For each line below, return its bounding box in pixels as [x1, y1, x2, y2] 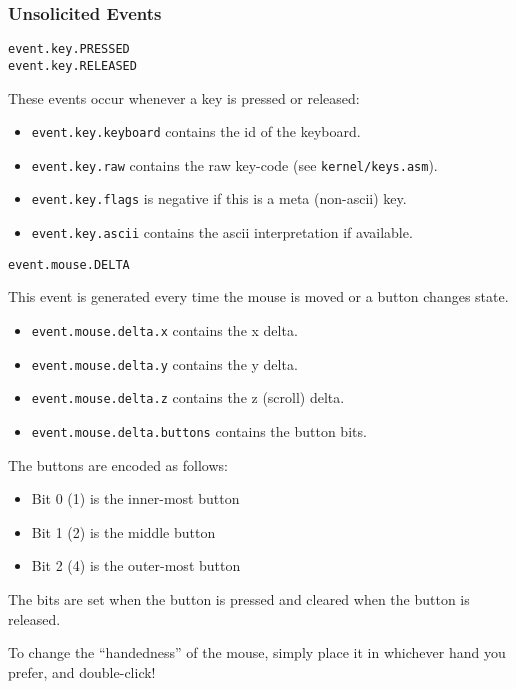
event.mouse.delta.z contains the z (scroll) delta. [31, 387, 345, 408]
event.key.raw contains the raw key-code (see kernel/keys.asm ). [31, 154, 438, 175]
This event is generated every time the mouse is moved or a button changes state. [8, 286, 509, 307]
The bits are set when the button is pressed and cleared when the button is [8, 589, 470, 609]
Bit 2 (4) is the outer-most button [31, 555, 241, 576]
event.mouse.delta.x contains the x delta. [31, 320, 298, 340]
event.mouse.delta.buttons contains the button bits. [31, 420, 367, 441]
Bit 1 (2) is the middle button [31, 521, 216, 542]
